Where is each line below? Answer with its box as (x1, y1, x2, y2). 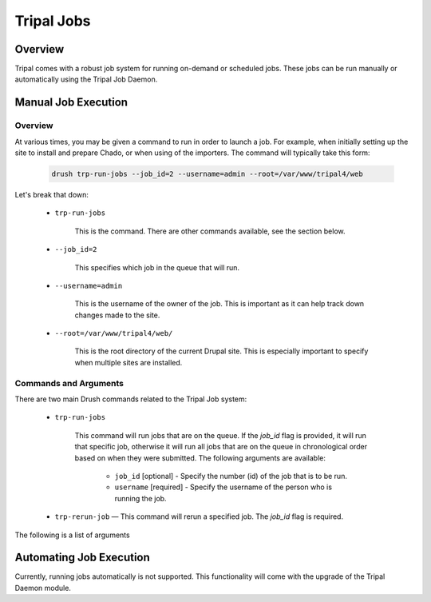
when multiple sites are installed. (74, 357, 183, 367)
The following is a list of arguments (14, 530, 131, 540)
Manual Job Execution (14, 96, 128, 110)
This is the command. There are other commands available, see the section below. (74, 226, 346, 236)
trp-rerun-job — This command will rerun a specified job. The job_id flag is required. (54, 512, 343, 521)
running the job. (114, 493, 167, 503)
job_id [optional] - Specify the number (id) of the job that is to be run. (114, 471, 347, 480)
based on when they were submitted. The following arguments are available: (74, 452, 326, 463)
